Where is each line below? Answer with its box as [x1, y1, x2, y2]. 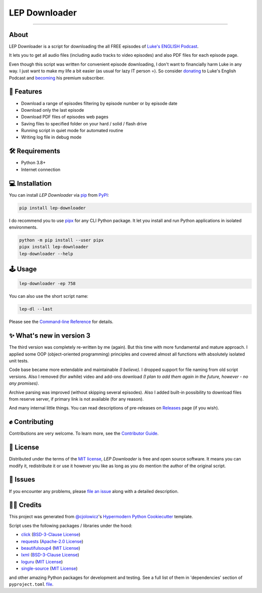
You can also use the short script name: [9, 293, 88, 299]
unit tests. [9, 358, 29, 364]
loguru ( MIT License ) [21, 559, 63, 564]
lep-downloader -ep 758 [19, 281, 76, 287]
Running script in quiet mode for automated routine [21, 128, 123, 134]
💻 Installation [9, 179, 52, 187]
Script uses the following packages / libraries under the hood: [9, 523, 132, 528]
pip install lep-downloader [19, 205, 86, 211]
